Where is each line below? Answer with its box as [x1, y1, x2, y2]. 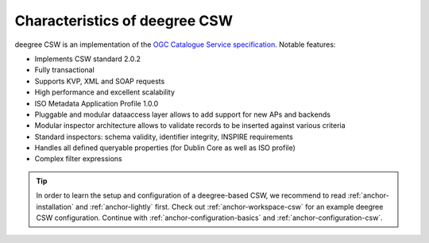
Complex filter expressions [34, 154, 122, 164]
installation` [36, 202, 75, 211]
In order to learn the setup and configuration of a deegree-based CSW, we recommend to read [36, 191, 346, 200]
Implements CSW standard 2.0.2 [34, 54, 141, 64]
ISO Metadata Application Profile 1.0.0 [34, 98, 159, 108]
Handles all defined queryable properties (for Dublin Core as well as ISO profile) [34, 143, 296, 152]
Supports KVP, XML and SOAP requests [34, 76, 165, 86]
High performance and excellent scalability [34, 87, 175, 97]
